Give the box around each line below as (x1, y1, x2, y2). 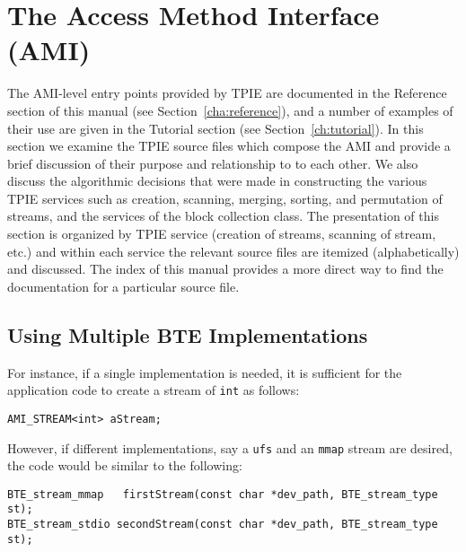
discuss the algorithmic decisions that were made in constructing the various (7, 171, 427, 190)
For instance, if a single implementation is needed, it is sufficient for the (7, 363, 402, 381)
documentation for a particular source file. (7, 276, 240, 295)
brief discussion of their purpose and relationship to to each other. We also (7, 153, 418, 172)
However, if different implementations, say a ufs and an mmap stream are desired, (7, 438, 453, 457)
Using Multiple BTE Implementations (7, 320, 368, 348)
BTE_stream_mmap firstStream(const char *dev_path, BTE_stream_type (7, 487, 438, 501)
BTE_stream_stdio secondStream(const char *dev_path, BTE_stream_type (7, 518, 438, 531)
